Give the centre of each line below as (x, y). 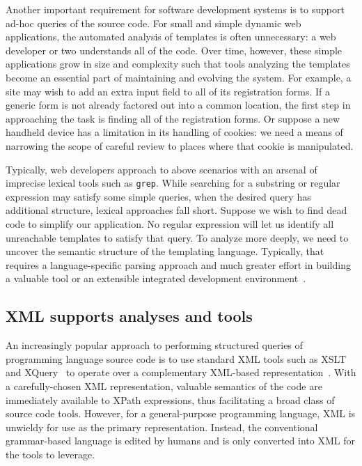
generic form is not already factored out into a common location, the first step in (178, 105)
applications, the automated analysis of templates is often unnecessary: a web (171, 37)
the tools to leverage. (50, 454)
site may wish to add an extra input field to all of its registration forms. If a (168, 91)
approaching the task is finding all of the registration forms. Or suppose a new (173, 118)
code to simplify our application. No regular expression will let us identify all (170, 223)
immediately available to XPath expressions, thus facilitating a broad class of (170, 399)
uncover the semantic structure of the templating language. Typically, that (165, 251)
